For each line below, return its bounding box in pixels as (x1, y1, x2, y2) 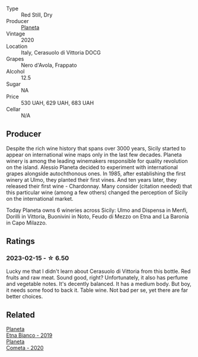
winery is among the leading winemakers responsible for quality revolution (6, 157, 188, 165)
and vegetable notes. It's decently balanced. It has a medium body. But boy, (6, 280, 191, 287)
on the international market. (6, 195, 74, 202)
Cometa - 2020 (6, 345, 44, 352)
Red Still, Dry (21, 11, 53, 18)
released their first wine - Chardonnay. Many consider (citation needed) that (6, 182, 193, 189)
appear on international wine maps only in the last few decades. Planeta (6, 151, 182, 158)
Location (6, 43, 28, 50)
